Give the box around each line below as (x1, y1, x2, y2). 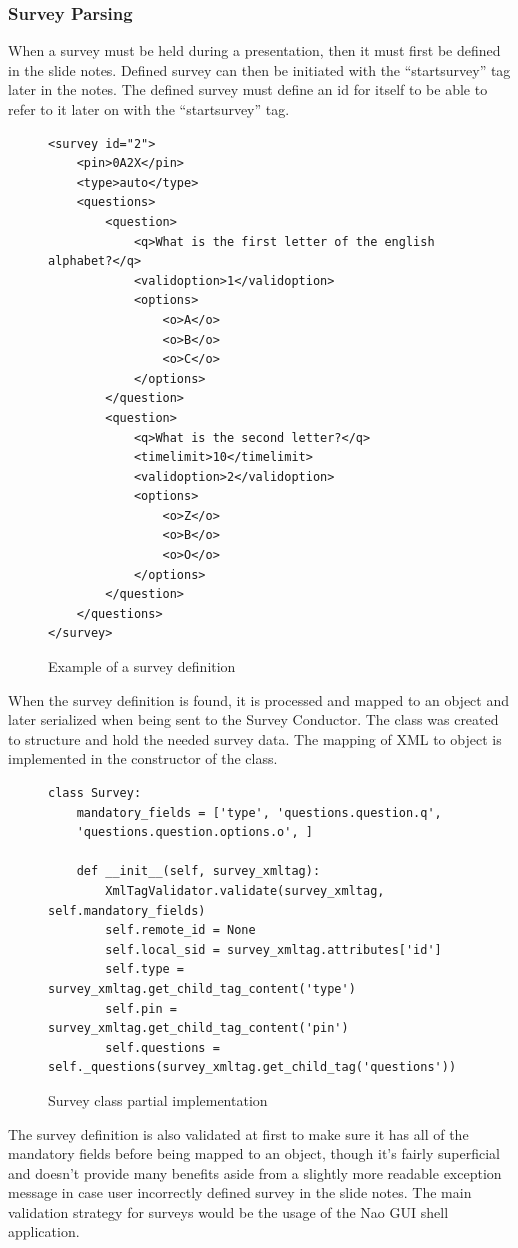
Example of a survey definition (48, 656, 236, 677)
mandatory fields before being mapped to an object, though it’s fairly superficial (8, 1143, 501, 1164)
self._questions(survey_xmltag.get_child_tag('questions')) (48, 1060, 457, 1075)
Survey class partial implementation (48, 1089, 268, 1110)
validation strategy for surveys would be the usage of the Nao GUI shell (8, 1201, 449, 1222)
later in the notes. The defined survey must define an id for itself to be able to (8, 79, 488, 100)
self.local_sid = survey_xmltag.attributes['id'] (105, 942, 442, 957)
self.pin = (105, 1001, 177, 1016)
